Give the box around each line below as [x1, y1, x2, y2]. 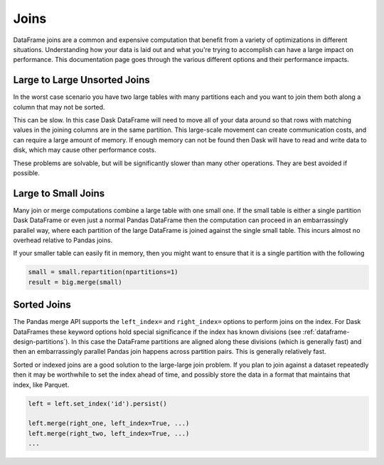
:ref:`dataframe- [302, 328, 350, 336]
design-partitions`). [13, 338, 70, 346]
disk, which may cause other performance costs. [13, 146, 156, 155]
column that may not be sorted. [13, 103, 105, 111]
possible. [13, 168, 41, 177]
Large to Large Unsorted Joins [13, 74, 150, 86]
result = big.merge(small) [28, 278, 122, 286]
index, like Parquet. [13, 380, 70, 389]
